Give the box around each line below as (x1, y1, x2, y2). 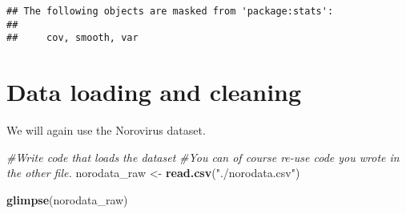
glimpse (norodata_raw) (6, 191, 128, 208)
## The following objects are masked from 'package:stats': (6, 6, 334, 17)
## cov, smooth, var (6, 32, 139, 44)
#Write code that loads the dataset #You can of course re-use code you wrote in (6, 148, 400, 165)
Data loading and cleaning (6, 75, 302, 108)
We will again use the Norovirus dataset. (6, 122, 206, 139)
